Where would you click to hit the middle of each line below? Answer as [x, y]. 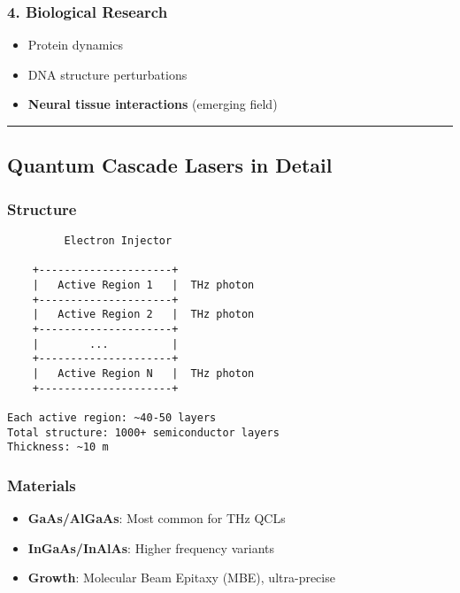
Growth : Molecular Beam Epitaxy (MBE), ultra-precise [181, 578]
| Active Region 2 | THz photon [143, 315]
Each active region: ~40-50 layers [112, 417]
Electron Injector [118, 241]
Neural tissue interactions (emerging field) [153, 104]
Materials [42, 485]
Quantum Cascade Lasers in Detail [170, 165]
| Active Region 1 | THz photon [143, 285]
